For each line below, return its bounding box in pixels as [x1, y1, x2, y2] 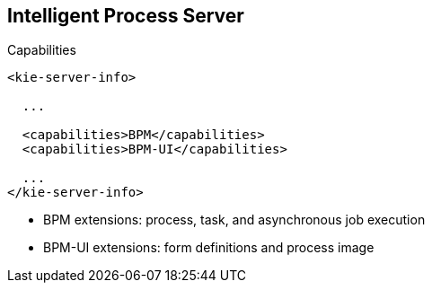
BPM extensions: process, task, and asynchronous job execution [43, 212, 426, 228]
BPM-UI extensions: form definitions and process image [43, 240, 375, 256]
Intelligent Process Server [7, 4, 244, 27]
